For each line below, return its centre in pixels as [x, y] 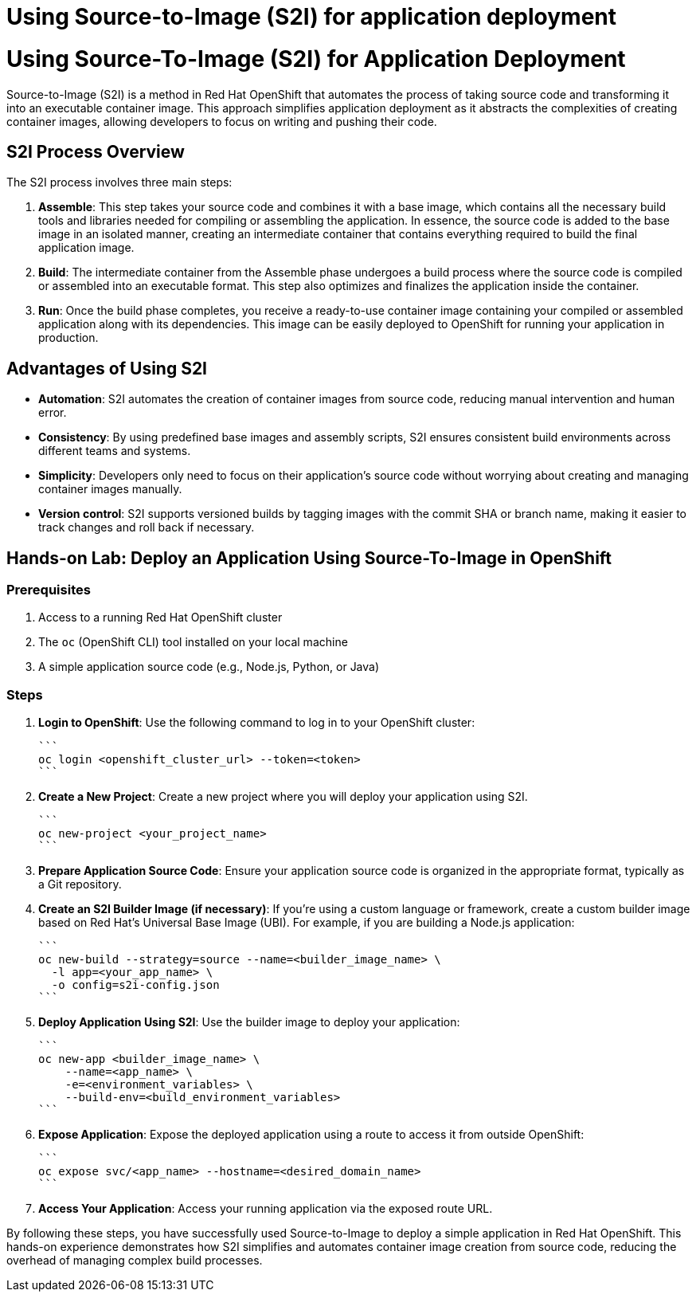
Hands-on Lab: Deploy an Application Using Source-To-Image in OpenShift [309, 558]
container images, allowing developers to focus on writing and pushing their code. [222, 121]
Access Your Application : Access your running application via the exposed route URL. [266, 1209]
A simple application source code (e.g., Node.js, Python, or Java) [209, 667]
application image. [86, 248]
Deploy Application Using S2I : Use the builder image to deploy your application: [249, 1022]
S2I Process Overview [96, 151]
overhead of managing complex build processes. [135, 1261]
